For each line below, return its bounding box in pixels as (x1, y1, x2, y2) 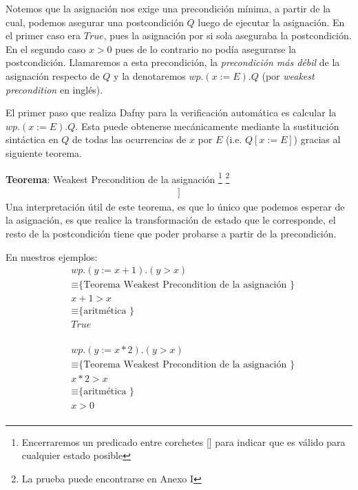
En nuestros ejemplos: (6, 249, 98, 264)
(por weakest (262, 68, 315, 83)
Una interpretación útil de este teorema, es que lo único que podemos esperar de (6, 199, 345, 213)
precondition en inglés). (6, 82, 103, 96)
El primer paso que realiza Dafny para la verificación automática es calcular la (6, 105, 337, 120)
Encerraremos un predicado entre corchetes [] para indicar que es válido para (21, 434, 346, 449)
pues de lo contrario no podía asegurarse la (115, 41, 297, 56)
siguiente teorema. (6, 145, 82, 160)
